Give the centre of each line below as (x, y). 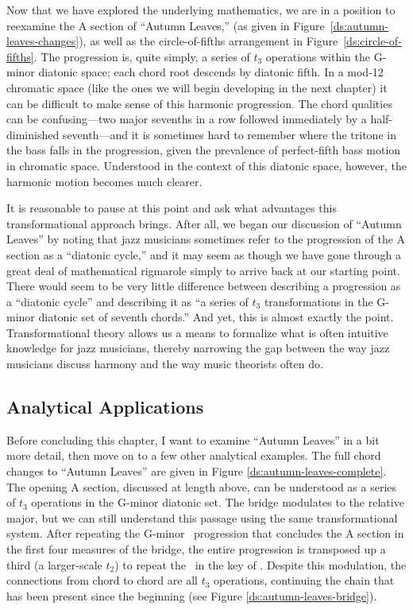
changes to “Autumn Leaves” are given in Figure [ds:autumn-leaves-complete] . (197, 471)
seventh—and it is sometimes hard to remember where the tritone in (229, 134)
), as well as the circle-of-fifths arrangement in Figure (208, 41)
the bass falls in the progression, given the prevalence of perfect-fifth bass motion (204, 150)
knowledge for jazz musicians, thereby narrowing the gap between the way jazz (198, 348)
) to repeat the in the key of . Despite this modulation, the (261, 564)
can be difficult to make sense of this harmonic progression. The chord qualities (199, 103)
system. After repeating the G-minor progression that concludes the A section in (205, 533)
